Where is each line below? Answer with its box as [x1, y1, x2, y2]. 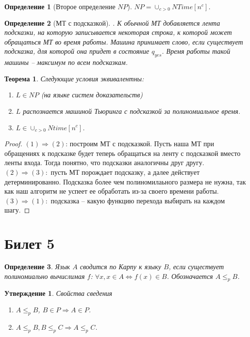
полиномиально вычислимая [4, 271, 85, 281]
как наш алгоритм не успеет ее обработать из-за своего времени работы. [4, 186, 219, 196]
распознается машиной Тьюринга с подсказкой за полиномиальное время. [23, 106, 241, 116]
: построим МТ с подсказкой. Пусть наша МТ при [66, 138, 215, 149]
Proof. [4, 138, 22, 149]
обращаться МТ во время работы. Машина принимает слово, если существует [4, 36, 243, 46]
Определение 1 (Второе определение [4, 1, 116, 11]
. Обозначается [167, 271, 213, 281]
